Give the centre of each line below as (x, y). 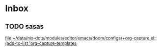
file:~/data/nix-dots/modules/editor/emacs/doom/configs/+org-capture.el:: (81, 38)
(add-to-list (17, 43)
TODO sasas (25, 26)
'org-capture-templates (53, 43)
